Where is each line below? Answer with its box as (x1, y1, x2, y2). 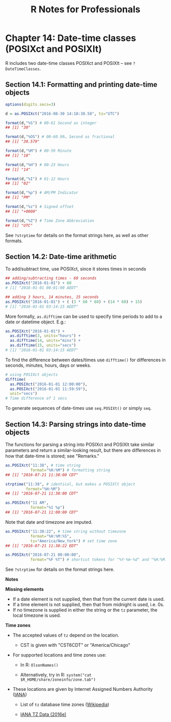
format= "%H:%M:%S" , (30, 533, 72, 539)
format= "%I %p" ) (30, 505, 65, 510)
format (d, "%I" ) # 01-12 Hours (5, 176, 70, 181)
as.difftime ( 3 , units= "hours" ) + (10, 333, 81, 338)
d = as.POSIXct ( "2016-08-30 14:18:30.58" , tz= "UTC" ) (5, 111, 120, 116)
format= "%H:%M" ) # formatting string (30, 468, 110, 473)
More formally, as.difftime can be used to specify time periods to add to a (5, 313, 162, 319)
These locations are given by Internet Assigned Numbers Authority (12, 686, 153, 692)
